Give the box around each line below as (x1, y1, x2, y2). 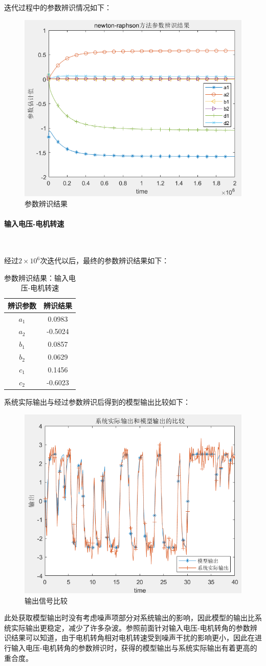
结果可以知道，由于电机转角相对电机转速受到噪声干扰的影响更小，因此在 (11, 632, 255, 643)
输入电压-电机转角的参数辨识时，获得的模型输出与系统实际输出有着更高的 (11, 642, 257, 653)
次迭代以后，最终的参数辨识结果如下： (40, 255, 169, 265)
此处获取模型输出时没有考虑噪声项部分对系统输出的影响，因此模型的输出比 (4, 612, 255, 623)
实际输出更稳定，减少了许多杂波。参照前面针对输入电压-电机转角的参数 (11, 622, 250, 633)
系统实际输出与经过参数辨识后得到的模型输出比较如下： (4, 396, 190, 407)
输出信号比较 (25, 595, 68, 606)
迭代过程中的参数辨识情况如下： (4, 2, 112, 12)
